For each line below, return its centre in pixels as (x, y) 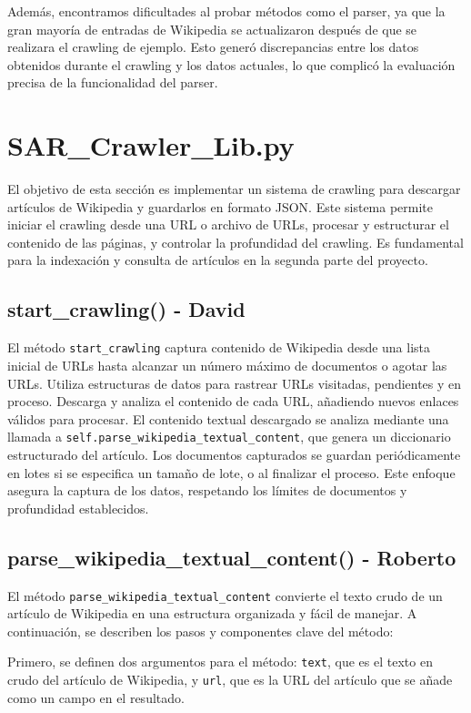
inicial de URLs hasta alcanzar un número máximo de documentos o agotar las (227, 365)
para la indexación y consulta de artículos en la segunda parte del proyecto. (218, 260)
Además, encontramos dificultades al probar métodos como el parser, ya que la (226, 11)
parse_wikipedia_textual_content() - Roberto (232, 557)
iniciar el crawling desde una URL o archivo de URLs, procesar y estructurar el (228, 224)
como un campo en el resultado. (96, 697)
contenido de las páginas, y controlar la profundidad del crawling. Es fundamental (235, 242)
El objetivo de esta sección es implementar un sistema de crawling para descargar (234, 189)
